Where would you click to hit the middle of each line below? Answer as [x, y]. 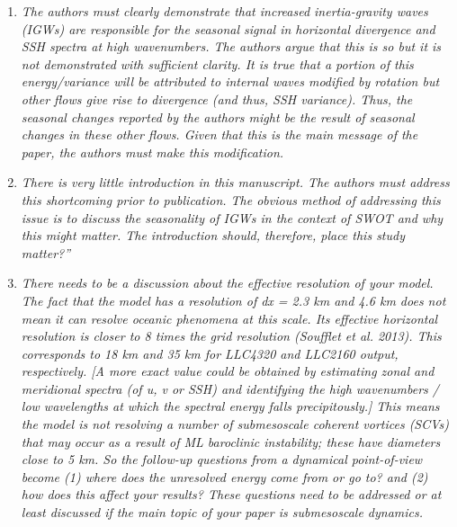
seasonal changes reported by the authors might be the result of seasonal [218, 116]
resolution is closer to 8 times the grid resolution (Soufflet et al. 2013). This [231, 336]
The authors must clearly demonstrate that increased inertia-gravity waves [224, 11]
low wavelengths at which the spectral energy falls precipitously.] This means [230, 406]
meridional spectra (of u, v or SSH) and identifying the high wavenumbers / [230, 388]
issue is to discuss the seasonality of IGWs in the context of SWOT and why [232, 217]
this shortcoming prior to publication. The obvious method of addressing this [231, 199]
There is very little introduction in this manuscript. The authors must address [235, 182]
